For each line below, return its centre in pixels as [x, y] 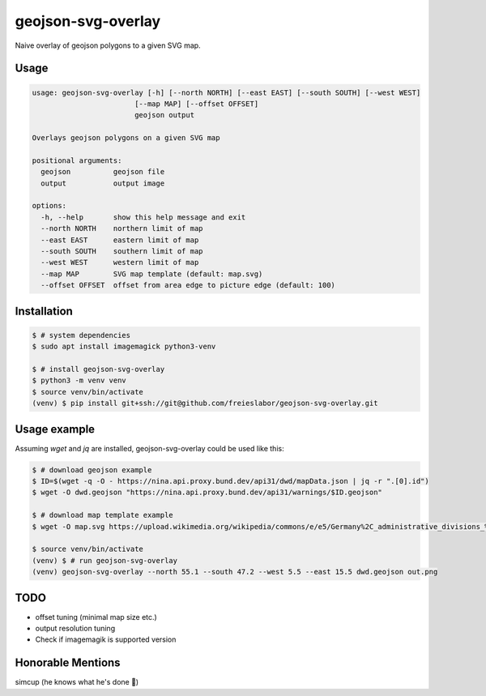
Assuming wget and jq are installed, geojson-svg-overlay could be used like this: [149, 448]
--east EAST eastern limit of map [120, 240]
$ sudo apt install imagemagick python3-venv [124, 347]
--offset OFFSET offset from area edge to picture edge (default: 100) [188, 285]
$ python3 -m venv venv [79, 380]
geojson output [164, 115]
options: [49, 206]
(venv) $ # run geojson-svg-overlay [105, 560]
